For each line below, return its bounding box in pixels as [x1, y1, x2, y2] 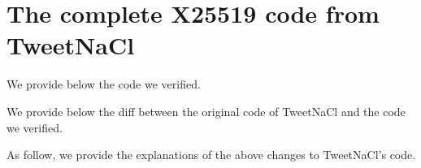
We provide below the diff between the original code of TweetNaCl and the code [7, 102, 406, 119]
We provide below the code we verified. [7, 75, 201, 93]
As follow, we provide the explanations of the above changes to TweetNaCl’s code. [7, 146, 416, 163]
